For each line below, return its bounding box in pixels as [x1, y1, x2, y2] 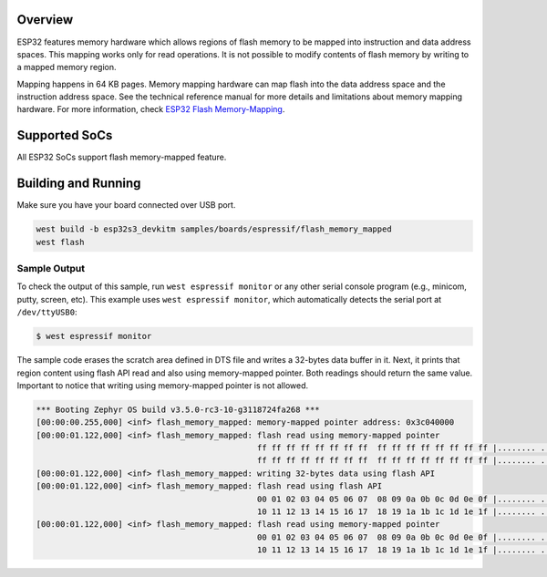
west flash [36, 237, 85, 247]
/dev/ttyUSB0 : [16, 306, 77, 318]
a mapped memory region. [16, 62, 117, 73]
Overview [16, 12, 74, 27]
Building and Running [16, 176, 141, 191]
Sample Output [16, 263, 86, 275]
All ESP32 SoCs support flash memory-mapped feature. [16, 151, 227, 163]
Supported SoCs [16, 128, 113, 143]
